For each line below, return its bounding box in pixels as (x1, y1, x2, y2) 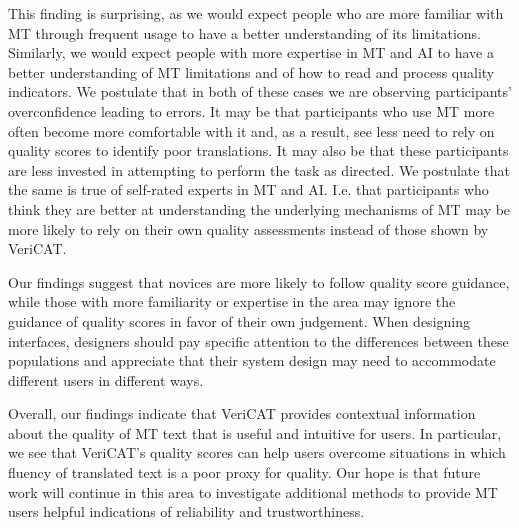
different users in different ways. (8, 369, 204, 390)
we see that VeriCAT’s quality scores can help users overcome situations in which (8, 442, 506, 463)
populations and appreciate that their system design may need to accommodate (8, 350, 496, 371)
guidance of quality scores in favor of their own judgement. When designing (8, 310, 470, 331)
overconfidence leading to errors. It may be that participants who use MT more (8, 100, 495, 121)
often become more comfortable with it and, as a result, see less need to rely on (8, 120, 495, 141)
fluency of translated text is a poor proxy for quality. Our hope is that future (8, 462, 481, 483)
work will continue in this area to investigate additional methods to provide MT (8, 481, 498, 502)
